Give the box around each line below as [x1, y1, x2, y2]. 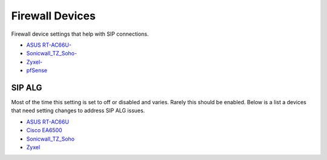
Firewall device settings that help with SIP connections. [11, 30, 149, 38]
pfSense [26, 67, 48, 74]
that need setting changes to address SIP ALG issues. [11, 107, 145, 115]
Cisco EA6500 [26, 127, 63, 134]
